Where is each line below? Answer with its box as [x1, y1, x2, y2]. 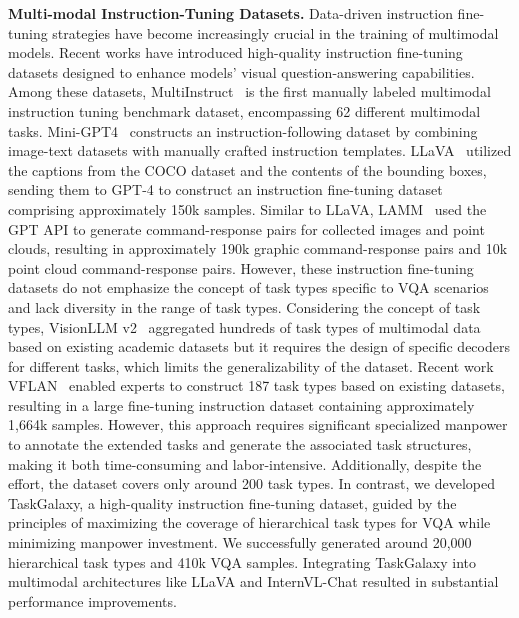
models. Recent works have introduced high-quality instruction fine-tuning [8, 42, 463, 63]
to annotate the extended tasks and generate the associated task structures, [8, 434, 472, 455]
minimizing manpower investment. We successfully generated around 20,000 [8, 532, 472, 553]
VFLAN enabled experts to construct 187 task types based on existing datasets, [8, 375, 505, 396]
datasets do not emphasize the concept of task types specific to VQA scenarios [8, 277, 489, 298]
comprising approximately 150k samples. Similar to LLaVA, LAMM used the [8, 198, 487, 219]
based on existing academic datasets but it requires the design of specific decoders [8, 336, 510, 357]
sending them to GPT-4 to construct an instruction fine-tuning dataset [8, 179, 443, 200]
